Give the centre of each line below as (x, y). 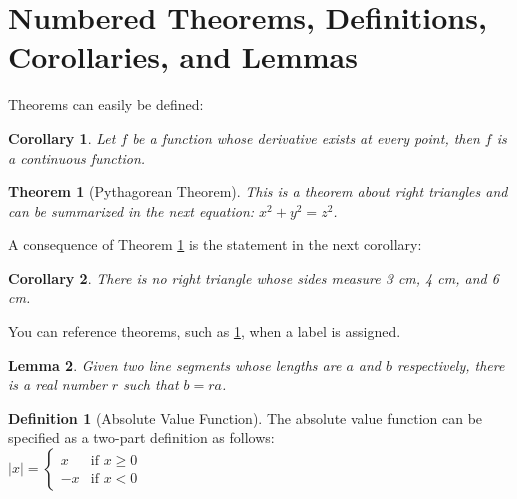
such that (151, 384)
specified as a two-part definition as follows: (141, 437)
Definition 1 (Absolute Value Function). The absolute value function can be (245, 417)
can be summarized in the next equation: (131, 210)
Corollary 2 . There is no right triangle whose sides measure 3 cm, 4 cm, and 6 (253, 277)
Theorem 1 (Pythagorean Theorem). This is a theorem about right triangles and (258, 191)
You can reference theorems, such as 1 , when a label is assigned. (204, 331)
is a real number (57, 384)
